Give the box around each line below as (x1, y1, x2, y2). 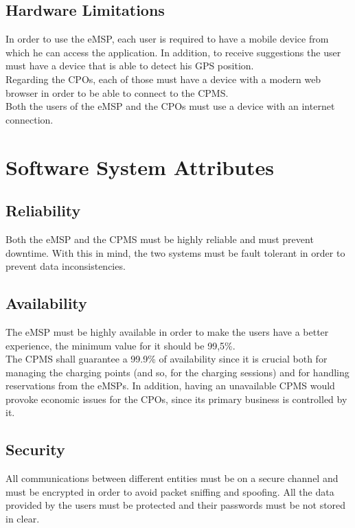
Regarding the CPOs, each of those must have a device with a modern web (5, 71, 321, 86)
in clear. (5, 512, 40, 526)
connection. (5, 112, 54, 126)
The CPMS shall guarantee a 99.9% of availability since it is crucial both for (5, 352, 328, 366)
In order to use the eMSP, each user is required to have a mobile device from (5, 32, 329, 46)
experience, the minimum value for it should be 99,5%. (5, 338, 236, 352)
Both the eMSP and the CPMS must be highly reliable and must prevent (5, 231, 314, 246)
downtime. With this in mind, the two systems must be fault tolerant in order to (5, 245, 345, 260)
